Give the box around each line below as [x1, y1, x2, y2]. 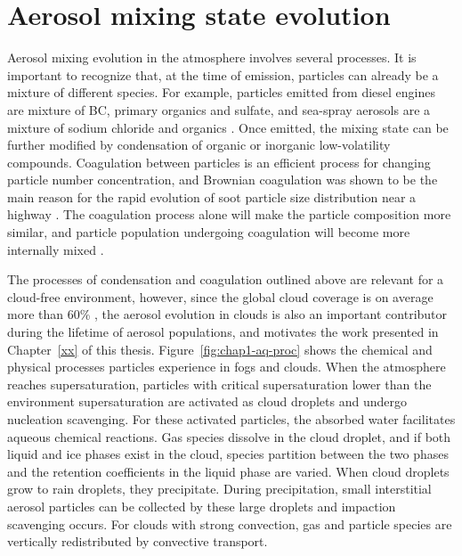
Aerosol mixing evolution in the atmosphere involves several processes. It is [7, 48, 417, 67]
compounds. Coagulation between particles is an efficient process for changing [7, 152, 431, 171]
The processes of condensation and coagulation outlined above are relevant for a [7, 270, 444, 289]
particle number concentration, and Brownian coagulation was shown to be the [7, 170, 438, 189]
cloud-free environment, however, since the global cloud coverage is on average [7, 287, 434, 306]
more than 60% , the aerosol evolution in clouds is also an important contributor [7, 305, 448, 323]
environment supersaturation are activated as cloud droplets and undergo [7, 392, 407, 411]
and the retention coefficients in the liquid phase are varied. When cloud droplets [7, 462, 450, 480]
